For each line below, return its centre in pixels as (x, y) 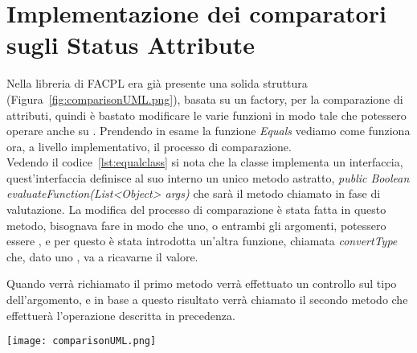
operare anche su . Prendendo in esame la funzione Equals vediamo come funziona (208, 131)
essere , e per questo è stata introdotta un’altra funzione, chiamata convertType (202, 241)
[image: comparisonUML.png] (82, 341)
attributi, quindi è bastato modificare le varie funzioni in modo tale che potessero (206, 115)
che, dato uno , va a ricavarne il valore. (102, 256)
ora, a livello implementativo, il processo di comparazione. (149, 146)
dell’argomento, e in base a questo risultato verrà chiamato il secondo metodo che (207, 300)
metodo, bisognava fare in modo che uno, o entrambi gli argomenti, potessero (196, 225)
